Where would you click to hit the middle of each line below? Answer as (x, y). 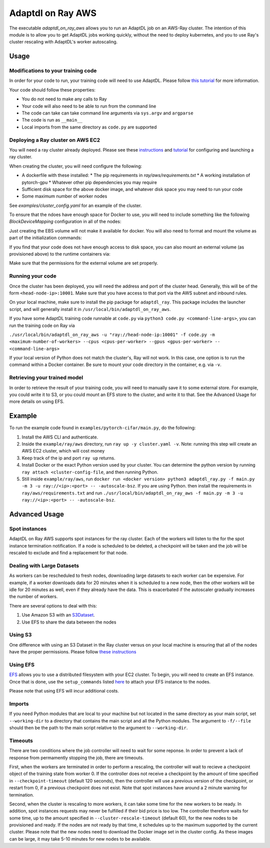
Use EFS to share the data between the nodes (69, 622)
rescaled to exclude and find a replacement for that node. (68, 553)
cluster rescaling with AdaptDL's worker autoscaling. (63, 42)
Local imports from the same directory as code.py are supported (89, 127)
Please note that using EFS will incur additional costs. (64, 691)
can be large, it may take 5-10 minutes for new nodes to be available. (80, 839)
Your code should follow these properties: (52, 89)
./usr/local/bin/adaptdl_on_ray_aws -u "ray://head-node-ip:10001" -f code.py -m (112, 334)
